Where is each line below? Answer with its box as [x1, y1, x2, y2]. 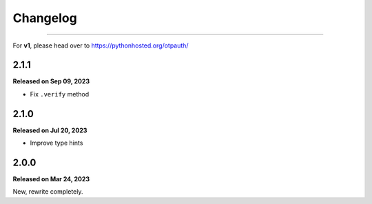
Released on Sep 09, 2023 [12, 77, 90, 85]
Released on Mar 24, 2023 [12, 175, 90, 183]
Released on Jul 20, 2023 [12, 126, 87, 134]
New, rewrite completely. [12, 187, 83, 196]
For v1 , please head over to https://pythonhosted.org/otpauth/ [12, 41, 189, 50]
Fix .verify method [30, 90, 90, 98]
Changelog [12, 10, 77, 25]
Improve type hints [30, 139, 83, 147]
